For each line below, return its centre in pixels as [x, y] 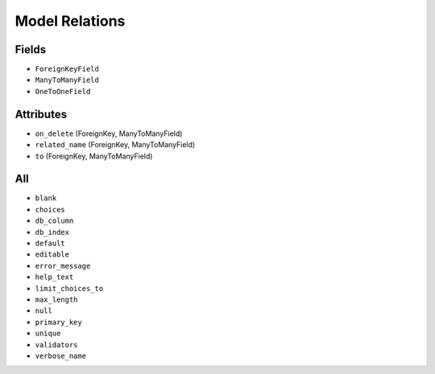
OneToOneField [63, 91]
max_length [56, 299]
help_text [54, 277]
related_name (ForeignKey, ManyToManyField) [115, 145]
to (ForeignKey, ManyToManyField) [94, 156]
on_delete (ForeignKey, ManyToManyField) [109, 134]
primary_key [58, 322]
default [50, 243]
